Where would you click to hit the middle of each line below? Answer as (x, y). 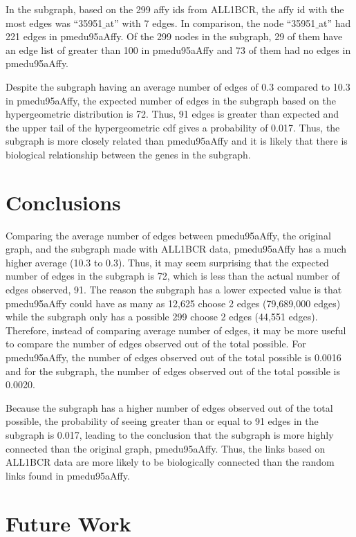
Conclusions (63, 202)
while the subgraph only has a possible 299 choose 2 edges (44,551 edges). (162, 317)
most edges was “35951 (54, 22)
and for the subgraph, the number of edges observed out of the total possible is (173, 371)
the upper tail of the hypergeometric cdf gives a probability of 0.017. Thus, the (173, 127)
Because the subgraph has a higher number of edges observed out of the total (169, 407)
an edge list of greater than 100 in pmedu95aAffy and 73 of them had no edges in (178, 49)
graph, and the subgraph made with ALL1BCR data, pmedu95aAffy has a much (176, 249)
